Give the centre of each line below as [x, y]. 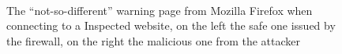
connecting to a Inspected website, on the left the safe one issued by [171, 25]
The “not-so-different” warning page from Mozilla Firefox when [160, 10]
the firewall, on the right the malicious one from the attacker [153, 40]
